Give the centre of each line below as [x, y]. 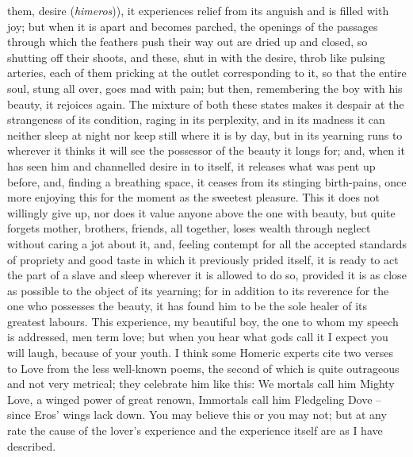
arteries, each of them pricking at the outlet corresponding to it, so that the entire [207, 73]
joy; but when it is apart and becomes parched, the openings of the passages [193, 26]
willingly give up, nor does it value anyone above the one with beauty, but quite [201, 212]
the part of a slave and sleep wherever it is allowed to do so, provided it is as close [207, 275]
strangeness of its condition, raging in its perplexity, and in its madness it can [196, 119]
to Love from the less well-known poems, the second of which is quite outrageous [203, 368]
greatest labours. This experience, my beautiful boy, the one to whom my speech [203, 321]
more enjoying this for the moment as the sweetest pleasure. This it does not [193, 197]
